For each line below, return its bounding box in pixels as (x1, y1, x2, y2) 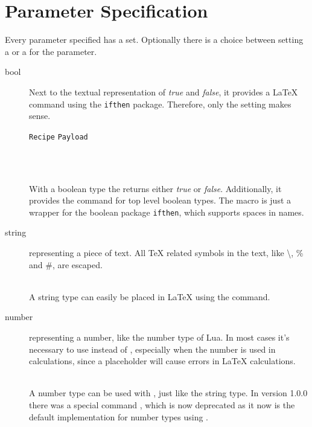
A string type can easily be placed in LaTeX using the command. (29, 290, 270, 303)
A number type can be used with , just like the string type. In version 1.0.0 (29, 387, 308, 399)
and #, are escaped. (29, 258, 103, 271)
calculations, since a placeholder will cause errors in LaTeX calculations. (29, 355, 296, 367)
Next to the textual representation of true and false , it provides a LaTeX (29, 85, 298, 98)
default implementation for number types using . (29, 410, 208, 423)
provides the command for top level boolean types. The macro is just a (29, 194, 291, 207)
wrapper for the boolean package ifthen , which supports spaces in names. (29, 205, 304, 218)
